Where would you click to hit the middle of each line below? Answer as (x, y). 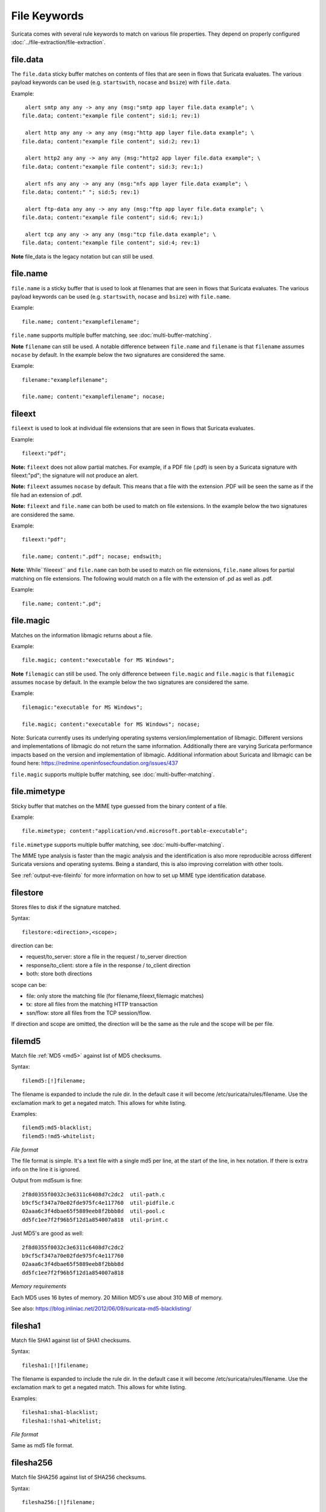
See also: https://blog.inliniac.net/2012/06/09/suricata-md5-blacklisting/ (101, 1308)
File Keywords (47, 16)
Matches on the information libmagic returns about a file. (82, 635)
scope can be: (29, 985)
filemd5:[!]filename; (54, 1080)
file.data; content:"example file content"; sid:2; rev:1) (111, 141)
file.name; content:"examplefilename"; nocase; (94, 397)
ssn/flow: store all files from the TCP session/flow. (88, 1012)
